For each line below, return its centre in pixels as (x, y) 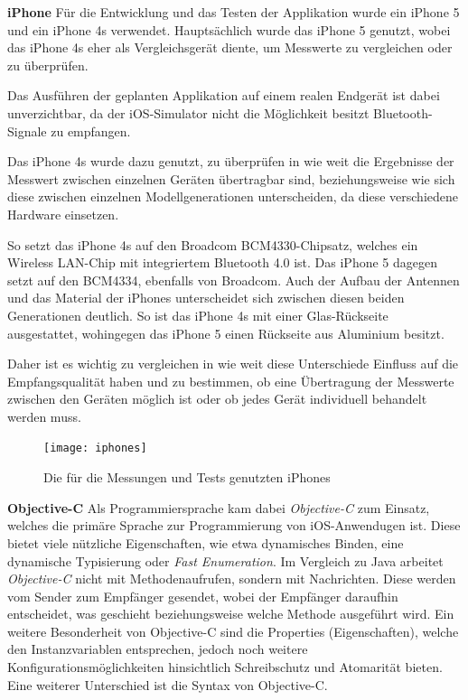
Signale (27, 131)
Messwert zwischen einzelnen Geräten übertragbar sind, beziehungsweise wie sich (231, 178)
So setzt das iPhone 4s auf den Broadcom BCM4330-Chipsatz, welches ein (213, 244)
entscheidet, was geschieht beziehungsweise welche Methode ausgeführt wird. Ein (231, 614)
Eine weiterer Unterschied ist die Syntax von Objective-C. (168, 684)
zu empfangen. (91, 131)
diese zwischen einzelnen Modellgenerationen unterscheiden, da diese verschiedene (233, 196)
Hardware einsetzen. (63, 214)
